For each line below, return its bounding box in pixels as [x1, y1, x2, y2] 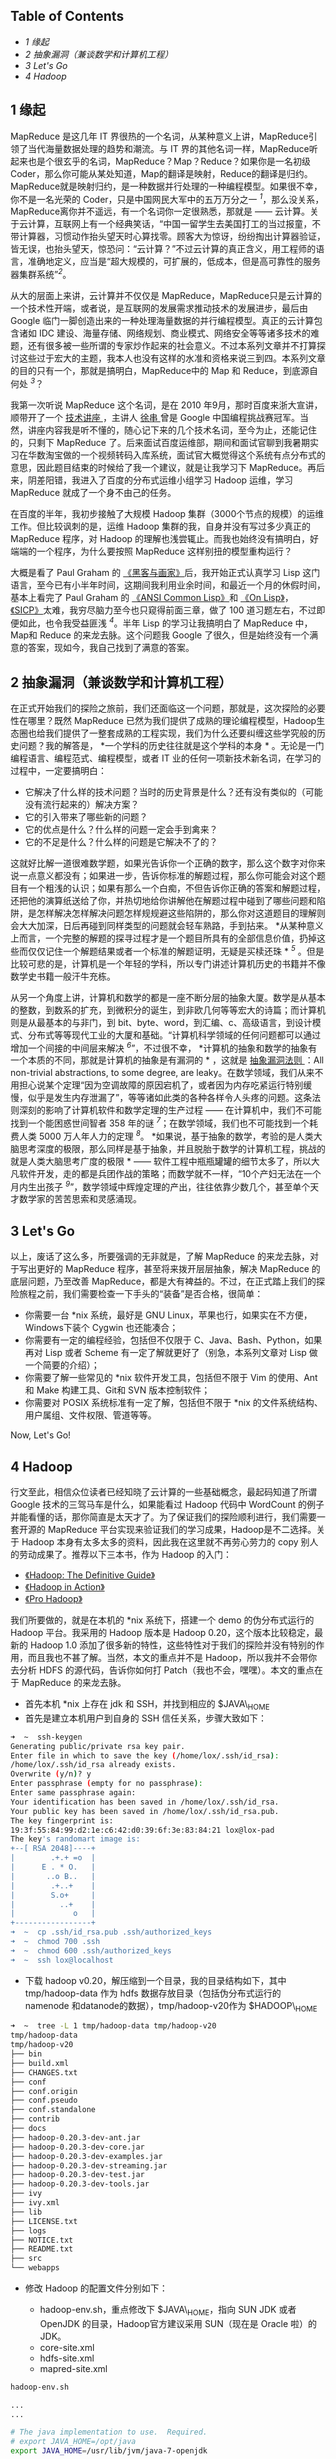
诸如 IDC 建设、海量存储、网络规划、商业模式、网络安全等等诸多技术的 [18, 327, 311, 339]
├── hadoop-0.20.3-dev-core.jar [10, 2142, 145, 2152]
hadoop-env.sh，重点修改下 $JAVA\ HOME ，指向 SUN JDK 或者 [39, 2304, 297, 2318]
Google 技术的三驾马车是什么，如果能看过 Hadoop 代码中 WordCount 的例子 [10, 1498, 325, 1510]
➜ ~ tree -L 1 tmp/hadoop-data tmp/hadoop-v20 [10, 2021, 217, 2031]
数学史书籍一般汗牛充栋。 [10, 970, 116, 982]
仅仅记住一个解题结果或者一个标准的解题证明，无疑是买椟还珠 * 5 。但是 [27, 944, 325, 957]
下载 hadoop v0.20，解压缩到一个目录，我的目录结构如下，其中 [24, 1974, 287, 1986]
